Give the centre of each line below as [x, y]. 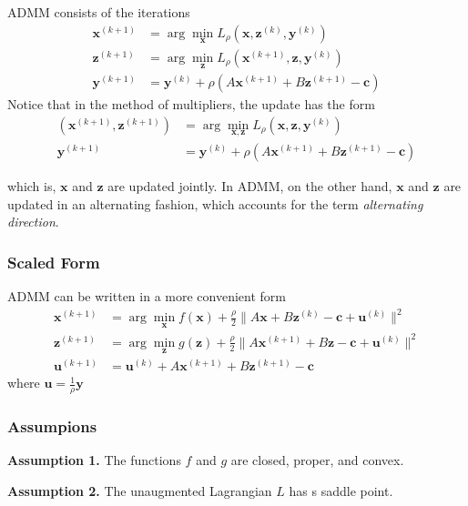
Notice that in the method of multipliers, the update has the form [191, 104]
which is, [32, 186]
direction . [33, 222]
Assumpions [52, 425]
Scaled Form [54, 262]
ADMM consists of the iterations [99, 12]
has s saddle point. [341, 490]
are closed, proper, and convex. [317, 460]
